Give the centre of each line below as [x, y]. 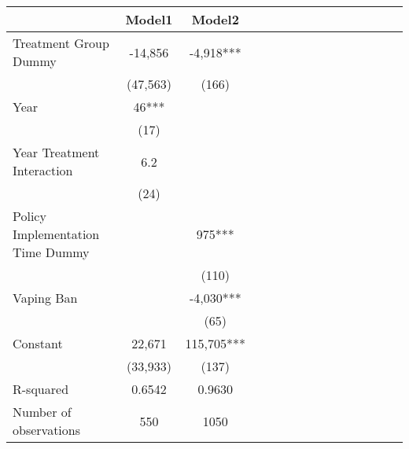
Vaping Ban [45, 298]
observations [47, 430]
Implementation [56, 234]
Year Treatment [56, 152]
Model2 [215, 19]
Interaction [43, 170]
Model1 [149, 19]
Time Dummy [51, 252]
